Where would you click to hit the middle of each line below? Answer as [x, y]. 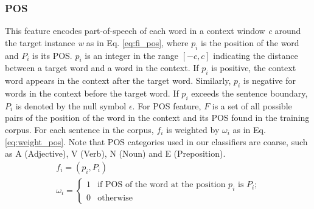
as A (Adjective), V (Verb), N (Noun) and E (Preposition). [115, 153]
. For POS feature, [167, 105]
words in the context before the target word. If [92, 93]
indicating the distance [256, 55]
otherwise [115, 198]
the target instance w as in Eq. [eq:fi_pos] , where [97, 42]
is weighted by [193, 129]
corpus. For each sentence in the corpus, [79, 129]
